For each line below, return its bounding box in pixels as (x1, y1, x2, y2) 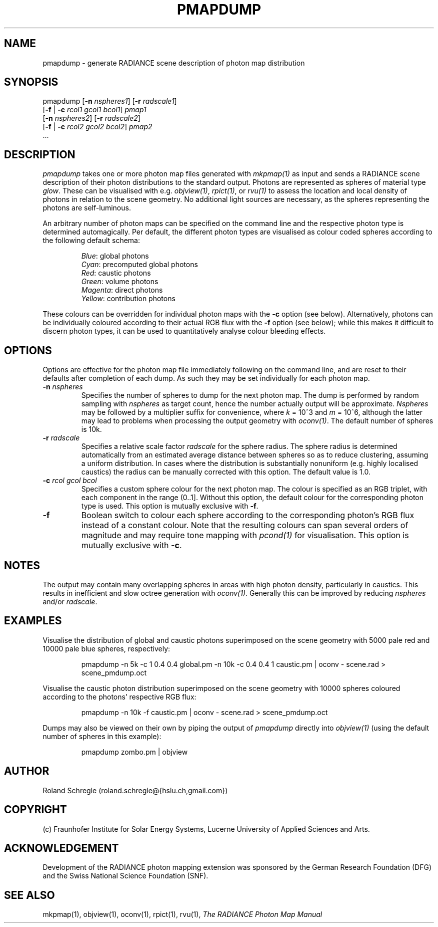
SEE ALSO (4, 888, 55, 901)
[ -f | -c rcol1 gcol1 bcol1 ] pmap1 (42, 105, 146, 114)
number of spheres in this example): (42, 732, 161, 741)
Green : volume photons (81, 277, 158, 286)
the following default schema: (42, 236, 140, 245)
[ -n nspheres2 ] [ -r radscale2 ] (42, 114, 140, 123)
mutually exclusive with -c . (81, 540, 182, 551)
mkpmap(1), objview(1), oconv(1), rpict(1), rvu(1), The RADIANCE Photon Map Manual (42, 910, 322, 919)
